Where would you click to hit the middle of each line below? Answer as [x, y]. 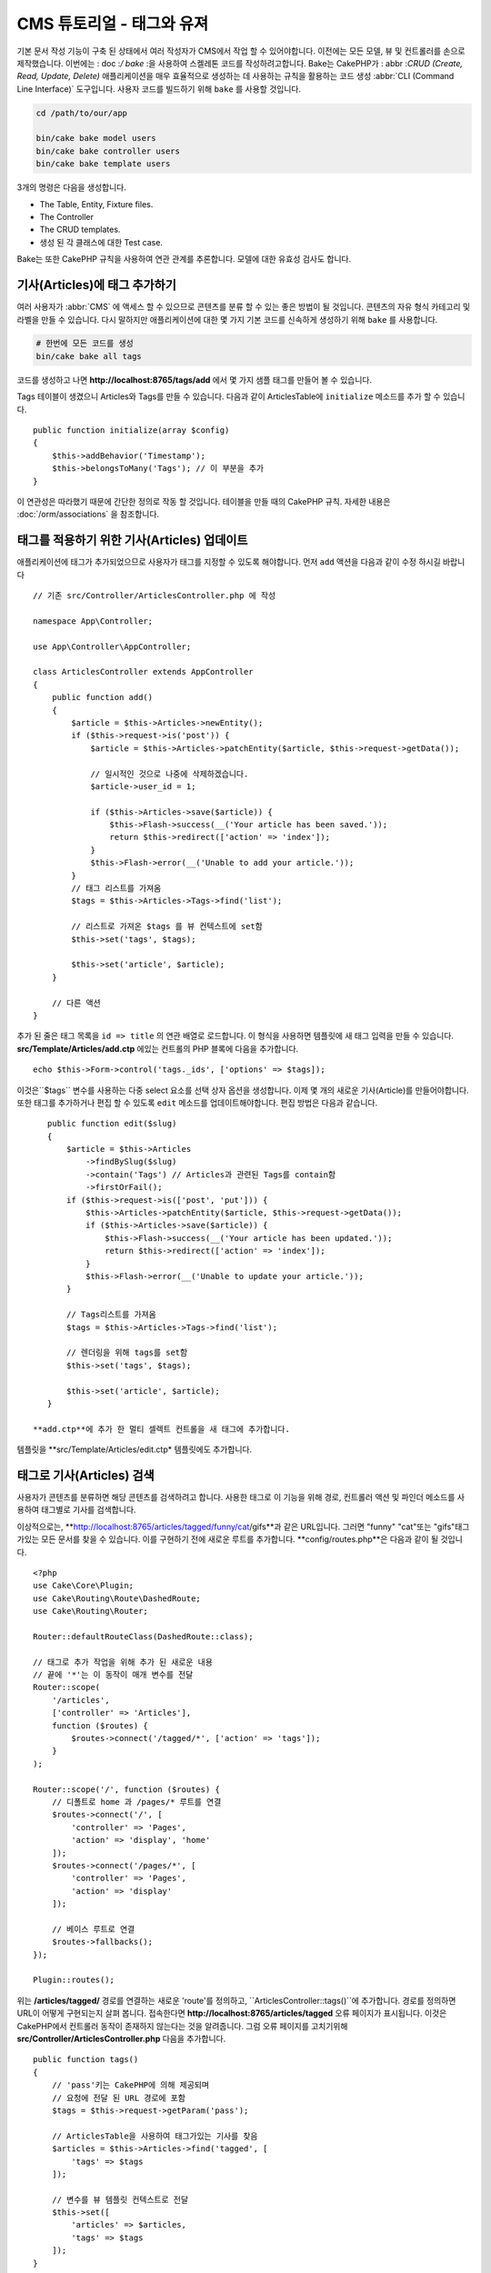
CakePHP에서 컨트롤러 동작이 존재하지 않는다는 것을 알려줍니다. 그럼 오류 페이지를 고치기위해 [182, 2026]
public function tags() [86, 2060]
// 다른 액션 [76, 1003]
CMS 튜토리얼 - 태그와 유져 [113, 24]
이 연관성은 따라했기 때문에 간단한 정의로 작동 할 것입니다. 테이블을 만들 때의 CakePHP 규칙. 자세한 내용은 [204, 501]
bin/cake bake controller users [108, 151]
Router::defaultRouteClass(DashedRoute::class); [143, 1636]
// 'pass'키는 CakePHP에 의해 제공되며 [130, 2085]
